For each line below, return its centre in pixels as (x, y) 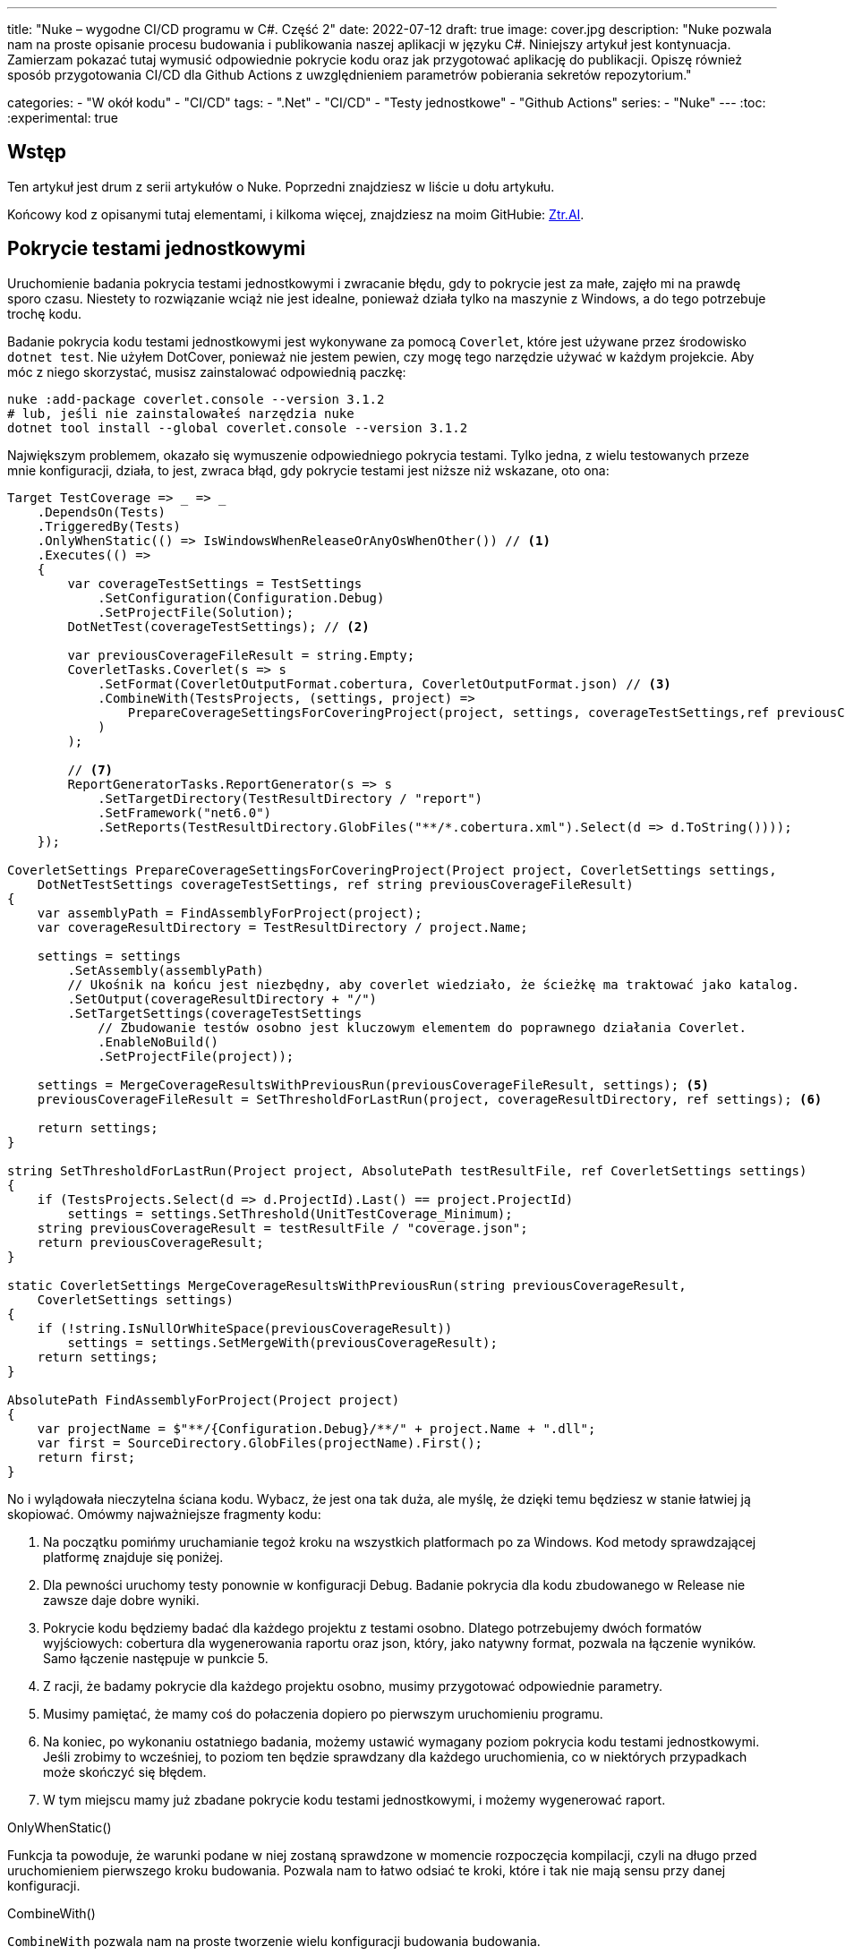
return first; (86, 1457)
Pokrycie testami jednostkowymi (157, 249)
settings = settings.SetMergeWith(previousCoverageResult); (282, 1342)
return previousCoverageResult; (150, 1242)
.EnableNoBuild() (158, 1042)
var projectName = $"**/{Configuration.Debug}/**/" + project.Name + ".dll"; (316, 1428)
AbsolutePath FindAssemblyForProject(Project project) (204, 1400)
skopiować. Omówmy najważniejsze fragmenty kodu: (164, 1514)
